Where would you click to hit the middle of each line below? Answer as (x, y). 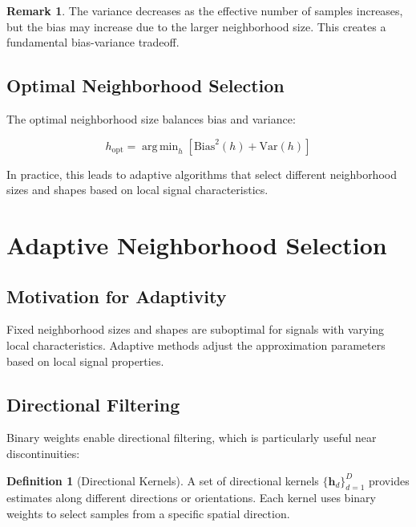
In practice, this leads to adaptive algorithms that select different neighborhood (202, 174)
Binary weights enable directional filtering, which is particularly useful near (192, 438)
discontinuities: (43, 453)
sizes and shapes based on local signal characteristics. (137, 190)
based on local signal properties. (85, 361)
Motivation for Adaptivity (117, 296)
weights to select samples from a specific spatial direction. (148, 513)
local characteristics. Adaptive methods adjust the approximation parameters (196, 345)
